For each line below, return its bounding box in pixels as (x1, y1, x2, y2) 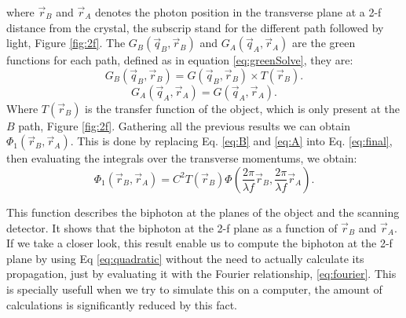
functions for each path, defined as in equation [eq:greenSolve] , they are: (6, 52, 353, 68)
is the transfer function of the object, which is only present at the (85, 100, 401, 116)
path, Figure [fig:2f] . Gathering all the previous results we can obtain (18, 117, 350, 133)
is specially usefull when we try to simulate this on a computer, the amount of (6, 280, 382, 297)
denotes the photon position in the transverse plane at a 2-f (94, 4, 382, 20)
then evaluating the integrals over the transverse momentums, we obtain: (6, 150, 357, 166)
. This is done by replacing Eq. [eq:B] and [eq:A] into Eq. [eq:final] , (70, 133, 393, 149)
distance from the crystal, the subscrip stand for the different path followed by (6, 19, 384, 35)
